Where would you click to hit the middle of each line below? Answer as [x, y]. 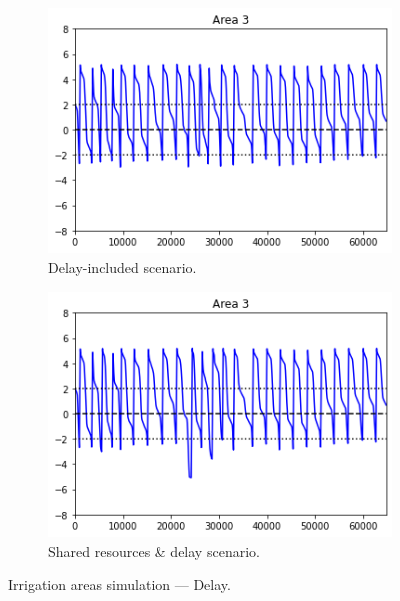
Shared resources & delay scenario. [154, 550]
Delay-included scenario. [122, 267]
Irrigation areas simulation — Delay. [119, 584]
